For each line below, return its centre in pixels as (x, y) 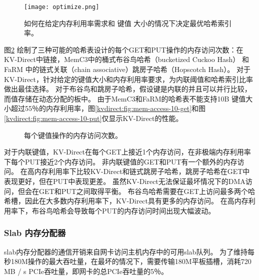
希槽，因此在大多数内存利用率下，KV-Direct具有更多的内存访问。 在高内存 (126, 201)
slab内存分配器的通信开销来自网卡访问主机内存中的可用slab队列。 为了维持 (126, 251)
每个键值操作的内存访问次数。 (73, 135)
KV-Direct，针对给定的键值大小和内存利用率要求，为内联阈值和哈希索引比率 (129, 79)
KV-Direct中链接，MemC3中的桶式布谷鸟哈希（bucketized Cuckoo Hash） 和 (126, 59)
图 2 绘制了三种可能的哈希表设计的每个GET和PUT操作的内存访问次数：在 (124, 49)
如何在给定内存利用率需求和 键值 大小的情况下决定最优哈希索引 (128, 23)
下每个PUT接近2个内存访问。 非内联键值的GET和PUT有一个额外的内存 (121, 161)
